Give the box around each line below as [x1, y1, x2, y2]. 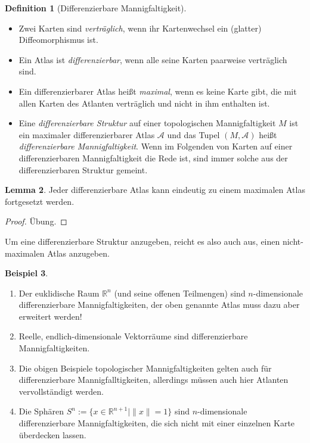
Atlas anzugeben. [47, 247, 110, 259]
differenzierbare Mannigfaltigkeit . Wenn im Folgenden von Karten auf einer [18, 140, 293, 152]
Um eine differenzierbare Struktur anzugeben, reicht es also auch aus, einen [5, 235, 280, 247]
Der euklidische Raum [18, 286, 100, 299]
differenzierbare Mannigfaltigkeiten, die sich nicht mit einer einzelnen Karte [18, 417, 295, 429]
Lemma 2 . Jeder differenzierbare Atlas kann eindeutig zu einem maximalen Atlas [5, 183, 305, 196]
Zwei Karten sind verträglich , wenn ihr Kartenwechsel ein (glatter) [18, 21, 262, 34]
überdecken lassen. [18, 428, 86, 441]
